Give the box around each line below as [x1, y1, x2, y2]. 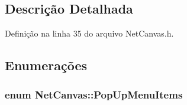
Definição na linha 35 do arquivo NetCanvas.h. [5, 27, 174, 40]
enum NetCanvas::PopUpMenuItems [5, 87, 183, 101]
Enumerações [5, 56, 87, 74]
